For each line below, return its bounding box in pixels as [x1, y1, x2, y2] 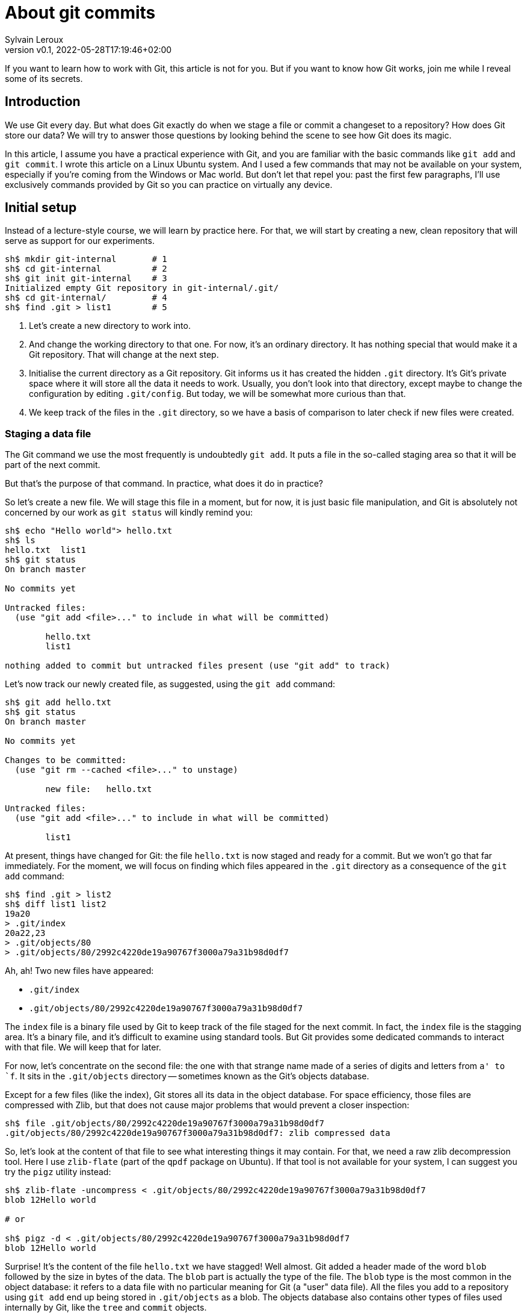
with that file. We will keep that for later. [5, 1042, 161, 1053]
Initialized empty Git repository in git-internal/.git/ [5, 283, 279, 293]
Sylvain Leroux [5, 34, 64, 45]
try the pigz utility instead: [5, 1167, 111, 1177]
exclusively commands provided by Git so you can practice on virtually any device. [5, 179, 333, 190]
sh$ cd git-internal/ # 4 [5, 293, 167, 303]
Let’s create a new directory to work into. [29, 320, 191, 331]
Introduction [5, 94, 81, 110]
